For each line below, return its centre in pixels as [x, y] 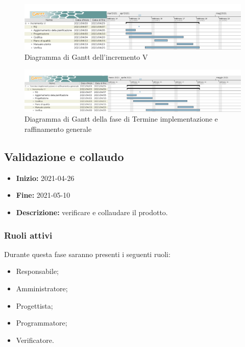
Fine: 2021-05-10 [43, 195]
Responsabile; [37, 271]
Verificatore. [35, 340]
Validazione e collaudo [64, 157]
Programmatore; [42, 323]
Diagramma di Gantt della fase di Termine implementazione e [121, 119]
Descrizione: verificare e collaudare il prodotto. [92, 212]
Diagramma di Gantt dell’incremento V [86, 57]
